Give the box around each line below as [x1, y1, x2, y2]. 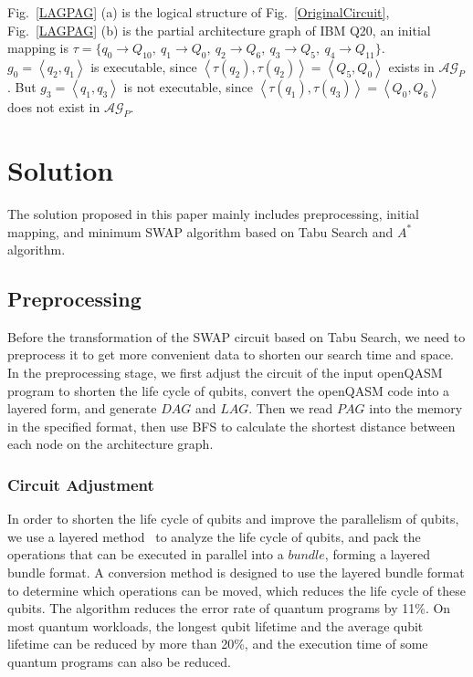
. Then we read [248, 399, 333, 418]
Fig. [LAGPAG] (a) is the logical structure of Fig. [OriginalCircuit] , [7, 3, 390, 21]
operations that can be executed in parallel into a [7, 545, 284, 564]
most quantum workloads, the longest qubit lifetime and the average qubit [7, 616, 424, 635]
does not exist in [7, 97, 100, 116]
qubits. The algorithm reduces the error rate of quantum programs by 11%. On [7, 599, 451, 618]
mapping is [7, 38, 68, 57]
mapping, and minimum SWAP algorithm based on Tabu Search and [7, 222, 394, 241]
